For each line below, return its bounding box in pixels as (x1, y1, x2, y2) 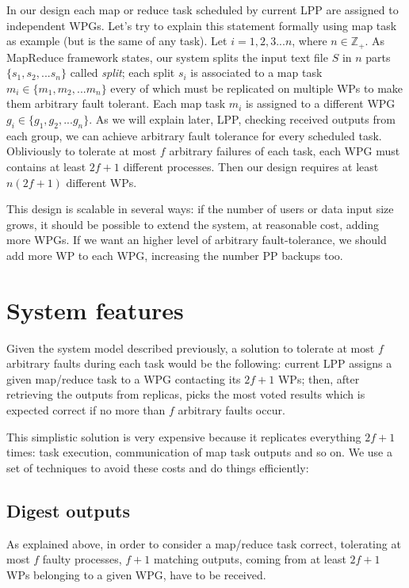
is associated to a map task (190, 64, 323, 81)
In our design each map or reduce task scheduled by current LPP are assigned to (6, 2, 399, 17)
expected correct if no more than (6, 402, 166, 418)
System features (6, 293, 184, 326)
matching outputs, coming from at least (153, 551, 346, 567)
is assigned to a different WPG (245, 95, 396, 112)
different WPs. (66, 174, 137, 190)
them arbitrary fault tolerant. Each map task (6, 95, 226, 112)
